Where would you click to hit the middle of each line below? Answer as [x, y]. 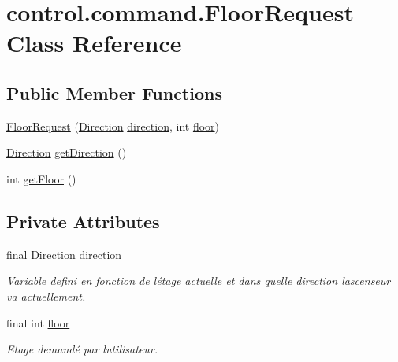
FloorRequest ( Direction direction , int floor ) [113, 126]
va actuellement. [46, 296]
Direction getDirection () [67, 152]
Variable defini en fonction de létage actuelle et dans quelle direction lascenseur [199, 281]
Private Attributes [83, 221]
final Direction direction [64, 254]
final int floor [38, 322]
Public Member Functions [114, 92]
